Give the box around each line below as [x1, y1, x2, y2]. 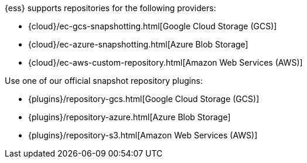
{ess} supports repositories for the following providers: [5, 3, 216, 13]
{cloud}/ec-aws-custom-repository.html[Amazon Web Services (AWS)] [28, 57, 303, 67]
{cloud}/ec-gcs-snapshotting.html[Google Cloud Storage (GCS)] [28, 21, 277, 31]
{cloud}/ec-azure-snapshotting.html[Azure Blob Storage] [28, 39, 248, 49]
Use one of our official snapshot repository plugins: [5, 76, 203, 86]
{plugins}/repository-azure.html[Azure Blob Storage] [28, 112, 231, 122]
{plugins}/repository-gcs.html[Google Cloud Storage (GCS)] [28, 94, 260, 104]
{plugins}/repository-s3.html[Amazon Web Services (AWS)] [28, 130, 258, 140]
